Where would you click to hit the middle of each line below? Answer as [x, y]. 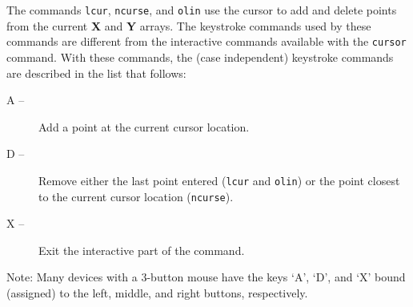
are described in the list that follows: [96, 73]
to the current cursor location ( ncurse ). [136, 196]
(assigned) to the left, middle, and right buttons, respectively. [157, 292]
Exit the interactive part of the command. [142, 250]
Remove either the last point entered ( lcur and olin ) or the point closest [219, 180]
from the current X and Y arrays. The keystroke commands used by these [189, 25]
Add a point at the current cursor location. [144, 126]
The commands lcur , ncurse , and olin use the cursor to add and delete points [202, 10]
